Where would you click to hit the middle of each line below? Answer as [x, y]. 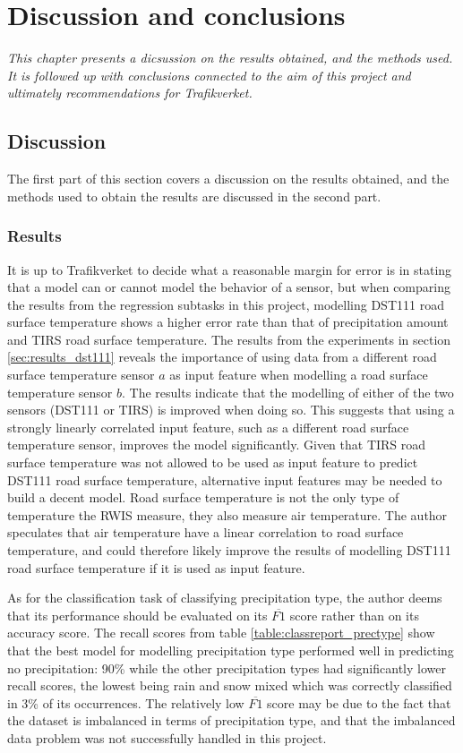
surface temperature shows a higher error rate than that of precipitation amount [228, 322]
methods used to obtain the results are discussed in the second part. [194, 196]
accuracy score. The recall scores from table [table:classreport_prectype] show [221, 633]
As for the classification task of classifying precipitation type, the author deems [225, 598]
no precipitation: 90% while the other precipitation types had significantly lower [227, 667]
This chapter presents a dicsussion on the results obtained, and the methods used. [230, 58]
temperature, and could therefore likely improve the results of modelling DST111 [229, 550]
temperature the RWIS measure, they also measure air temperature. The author [227, 514]
